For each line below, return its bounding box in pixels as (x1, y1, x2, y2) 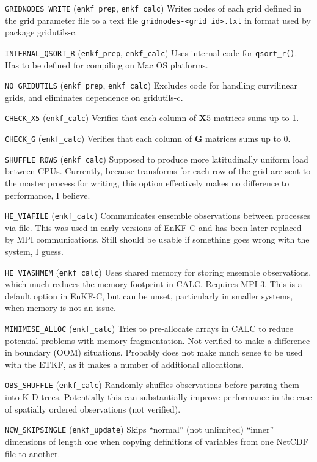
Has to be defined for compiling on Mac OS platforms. (5, 58, 208, 71)
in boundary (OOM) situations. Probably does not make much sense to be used (5, 346, 303, 359)
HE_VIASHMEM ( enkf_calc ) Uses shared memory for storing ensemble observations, (5, 265, 312, 278)
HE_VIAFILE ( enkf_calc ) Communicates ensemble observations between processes (5, 209, 311, 222)
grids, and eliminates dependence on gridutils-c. (5, 90, 183, 103)
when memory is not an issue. (5, 301, 116, 314)
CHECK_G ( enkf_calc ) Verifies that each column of (5, 132, 192, 145)
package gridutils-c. (5, 26, 78, 38)
